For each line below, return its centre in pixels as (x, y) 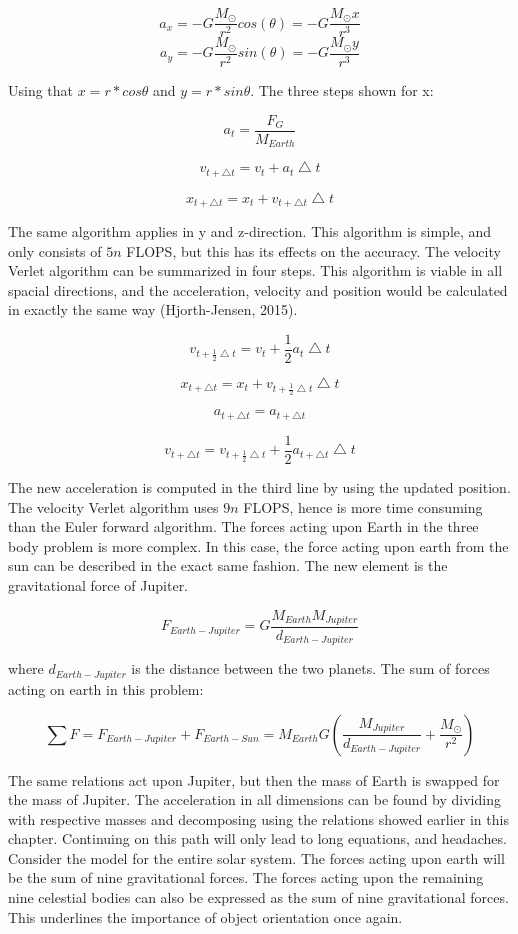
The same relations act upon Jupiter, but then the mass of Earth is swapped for (254, 779)
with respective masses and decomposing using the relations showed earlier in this (258, 818)
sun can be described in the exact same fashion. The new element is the (228, 565)
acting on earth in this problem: (106, 688)
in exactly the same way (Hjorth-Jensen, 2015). (153, 309)
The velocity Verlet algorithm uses (113, 506)
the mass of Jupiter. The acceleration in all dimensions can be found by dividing (254, 799)
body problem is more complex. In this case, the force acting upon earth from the (258, 545)
